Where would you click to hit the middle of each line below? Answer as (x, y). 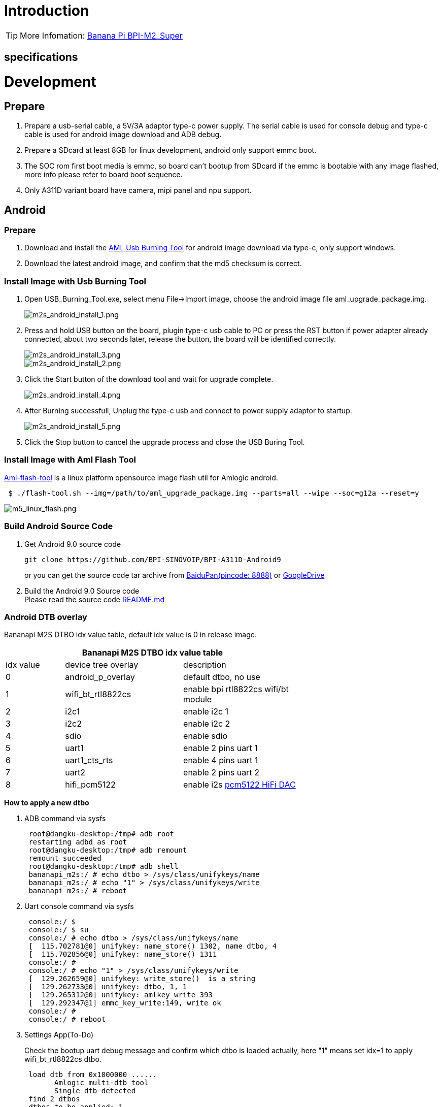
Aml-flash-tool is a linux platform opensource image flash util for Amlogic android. (141, 477)
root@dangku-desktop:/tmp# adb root (101, 834)
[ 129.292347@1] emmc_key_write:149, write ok (125, 1003)
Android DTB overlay (46, 617)
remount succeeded (65, 858)
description (205, 665)
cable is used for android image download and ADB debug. (123, 135)
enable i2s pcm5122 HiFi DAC (240, 785)
